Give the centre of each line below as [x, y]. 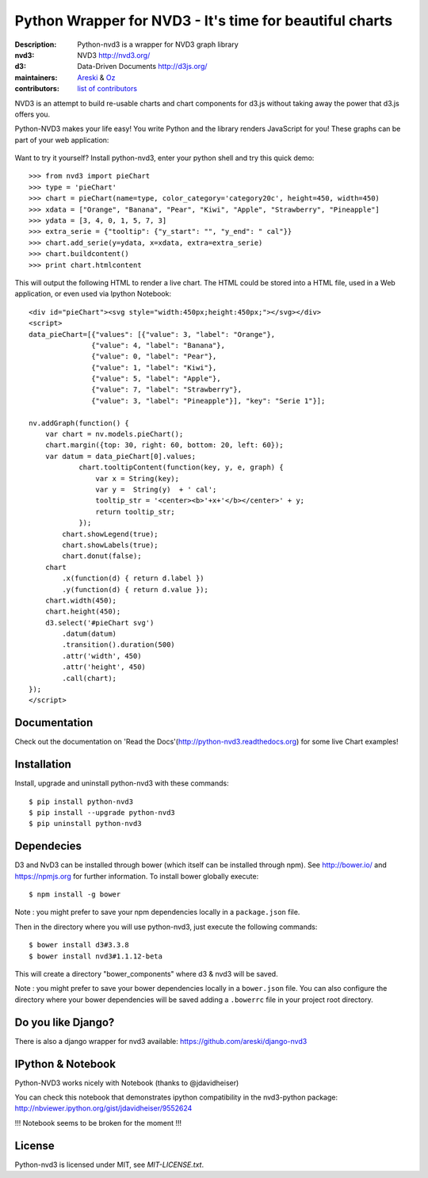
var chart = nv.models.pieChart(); [114, 434]
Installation [43, 765]
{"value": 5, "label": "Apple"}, [156, 379]
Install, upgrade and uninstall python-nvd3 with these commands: [122, 783]
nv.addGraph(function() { [79, 423]
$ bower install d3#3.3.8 [79, 945]
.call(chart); [90, 678]
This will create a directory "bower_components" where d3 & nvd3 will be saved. [146, 974]
